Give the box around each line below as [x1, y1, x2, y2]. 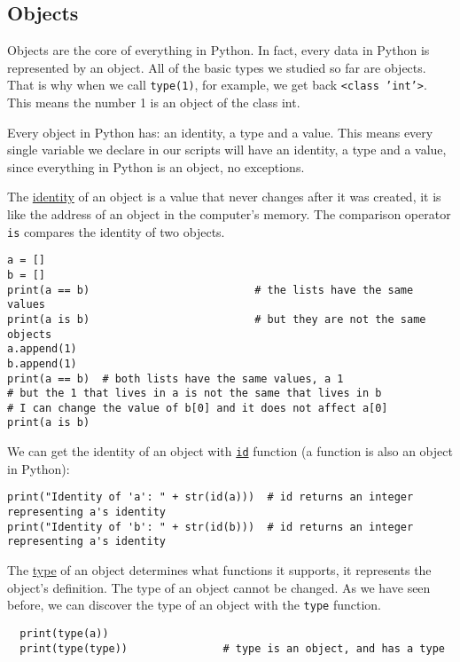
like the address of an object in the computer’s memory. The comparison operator [7, 205, 451, 224]
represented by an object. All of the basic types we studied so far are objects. [7, 58, 426, 76]
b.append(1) [7, 357, 77, 370]
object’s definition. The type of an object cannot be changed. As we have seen [7, 578, 431, 596]
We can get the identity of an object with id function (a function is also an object [7, 442, 453, 461]
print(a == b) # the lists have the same [7, 283, 414, 296]
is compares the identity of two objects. [7, 222, 225, 240]
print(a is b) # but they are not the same [7, 312, 426, 326]
